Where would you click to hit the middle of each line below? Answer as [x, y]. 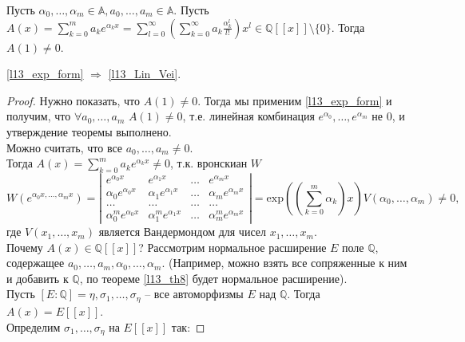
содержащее [36, 263]
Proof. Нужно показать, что [74, 100]
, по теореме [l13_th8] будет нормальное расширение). [213, 278]
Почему [25, 247]
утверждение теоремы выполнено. [89, 131]
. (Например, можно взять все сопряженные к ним [284, 263]
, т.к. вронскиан [209, 163]
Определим [34, 326]
